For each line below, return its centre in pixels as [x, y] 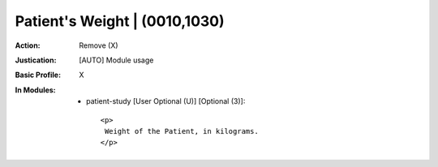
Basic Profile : [38, 75]
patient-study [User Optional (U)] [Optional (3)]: [166, 101]
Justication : [36, 60]
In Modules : [35, 90]
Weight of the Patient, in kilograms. [181, 131]
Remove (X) [99, 45]
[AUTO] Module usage [116, 60]
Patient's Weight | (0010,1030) [120, 21]
